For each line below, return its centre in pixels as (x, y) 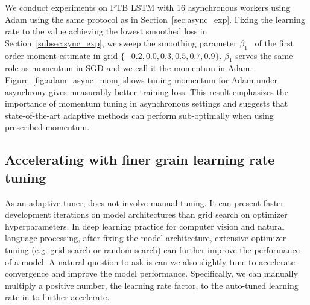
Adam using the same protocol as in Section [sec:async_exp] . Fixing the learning (155, 19)
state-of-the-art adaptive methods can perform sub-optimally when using (139, 115)
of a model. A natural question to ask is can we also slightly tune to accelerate (150, 261)
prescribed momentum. (47, 127)
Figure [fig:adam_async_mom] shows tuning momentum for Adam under (141, 79)
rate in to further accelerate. (57, 297)
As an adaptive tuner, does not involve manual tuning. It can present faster (144, 202)
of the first (274, 42)
